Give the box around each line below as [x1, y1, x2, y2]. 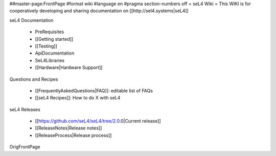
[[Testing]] [35, 43, 57, 49]
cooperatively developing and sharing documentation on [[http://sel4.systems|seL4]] [9, 8, 189, 14]
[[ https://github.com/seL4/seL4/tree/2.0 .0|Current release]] [35, 118, 161, 124]
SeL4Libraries [35, 57, 65, 63]
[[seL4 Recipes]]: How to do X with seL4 [35, 95, 121, 101]
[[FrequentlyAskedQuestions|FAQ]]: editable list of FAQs [35, 87, 153, 94]
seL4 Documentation [9, 17, 54, 23]
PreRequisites [35, 29, 64, 35]
